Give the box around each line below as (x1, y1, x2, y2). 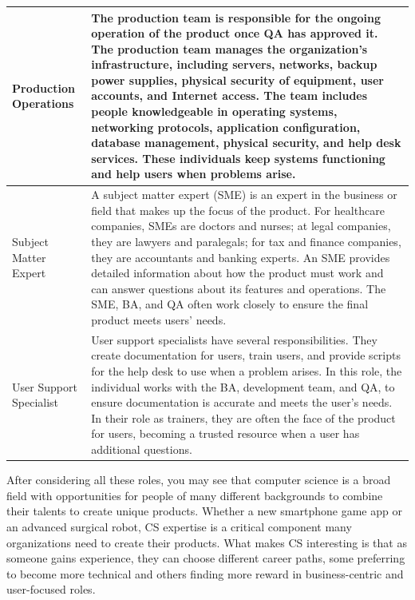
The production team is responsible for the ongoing (91, 9, 381, 26)
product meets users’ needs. (91, 312, 227, 328)
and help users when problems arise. (91, 165, 296, 182)
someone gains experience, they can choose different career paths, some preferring (6, 550, 405, 566)
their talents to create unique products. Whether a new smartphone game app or (6, 503, 402, 519)
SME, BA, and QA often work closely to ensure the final (91, 296, 369, 312)
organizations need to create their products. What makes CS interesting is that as (6, 534, 407, 550)
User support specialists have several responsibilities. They (91, 331, 377, 348)
